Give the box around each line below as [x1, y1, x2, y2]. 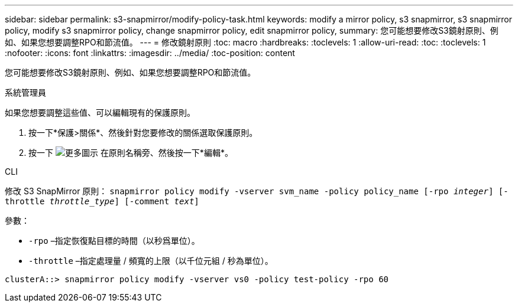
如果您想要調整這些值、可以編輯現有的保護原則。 [5, 107, 195, 117]
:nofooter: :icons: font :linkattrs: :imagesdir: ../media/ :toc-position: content [5, 48, 295, 58]
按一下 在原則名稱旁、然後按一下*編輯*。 [28, 148, 233, 158]
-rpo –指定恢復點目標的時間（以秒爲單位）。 [28, 236, 200, 246]
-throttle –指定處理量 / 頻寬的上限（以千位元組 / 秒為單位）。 [28, 256, 273, 266]
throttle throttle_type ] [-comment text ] [5, 197, 199, 206]
